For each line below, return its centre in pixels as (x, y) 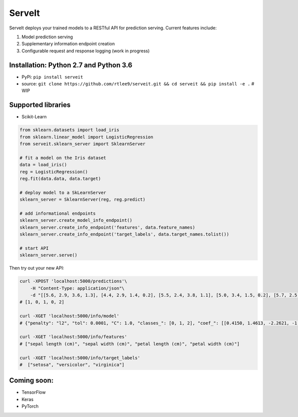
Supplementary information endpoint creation (68, 44)
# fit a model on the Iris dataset (63, 158)
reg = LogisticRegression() (54, 172)
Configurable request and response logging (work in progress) (86, 51)
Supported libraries (40, 105)
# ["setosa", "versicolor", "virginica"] (72, 365)
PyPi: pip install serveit (52, 77)
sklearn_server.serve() (49, 255)
